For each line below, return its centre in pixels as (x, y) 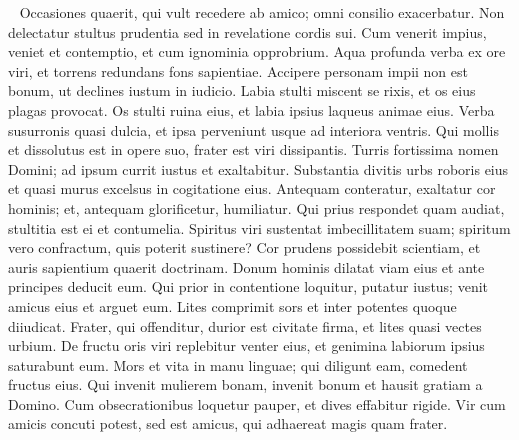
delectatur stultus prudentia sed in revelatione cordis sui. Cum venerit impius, (247, 31)
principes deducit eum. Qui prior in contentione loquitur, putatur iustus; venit (248, 286)
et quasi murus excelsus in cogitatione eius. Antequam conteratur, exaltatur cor (252, 188)
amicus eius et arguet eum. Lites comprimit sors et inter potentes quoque (232, 305)
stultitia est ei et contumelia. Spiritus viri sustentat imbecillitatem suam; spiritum (259, 227)
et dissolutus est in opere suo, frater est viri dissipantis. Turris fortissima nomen (253, 149)
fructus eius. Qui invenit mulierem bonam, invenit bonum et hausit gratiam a (245, 384)
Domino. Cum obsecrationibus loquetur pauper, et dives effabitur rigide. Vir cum (257, 403)
